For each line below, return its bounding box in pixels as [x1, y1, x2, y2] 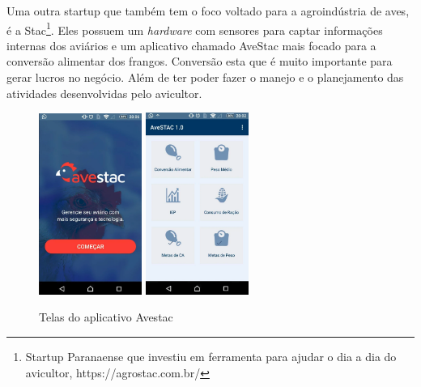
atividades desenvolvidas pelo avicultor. [6, 84, 202, 101]
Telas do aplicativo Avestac [39, 308, 173, 325]
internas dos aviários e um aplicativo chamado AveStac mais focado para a [6, 36, 376, 53]
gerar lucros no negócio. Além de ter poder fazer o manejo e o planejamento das [6, 69, 404, 86]
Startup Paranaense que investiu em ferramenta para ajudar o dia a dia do [25, 348, 397, 365]
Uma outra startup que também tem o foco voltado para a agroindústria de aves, [6, 2, 410, 19]
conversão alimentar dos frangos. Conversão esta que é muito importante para [6, 53, 393, 70]
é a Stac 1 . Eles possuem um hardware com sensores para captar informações [6, 19, 383, 38]
